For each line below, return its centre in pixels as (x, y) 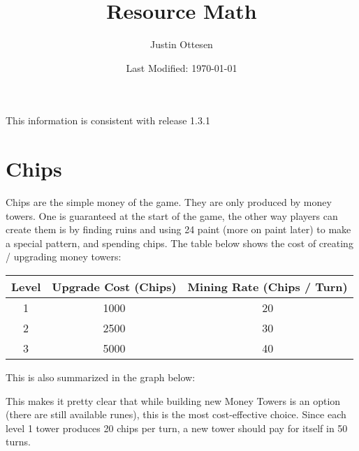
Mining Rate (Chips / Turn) (268, 287)
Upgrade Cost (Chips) (114, 287)
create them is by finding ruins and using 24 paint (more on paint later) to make (178, 229)
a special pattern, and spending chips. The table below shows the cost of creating (179, 243)
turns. (18, 442)
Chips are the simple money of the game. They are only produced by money (169, 202)
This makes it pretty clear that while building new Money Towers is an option (173, 400)
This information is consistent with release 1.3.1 (108, 120)
